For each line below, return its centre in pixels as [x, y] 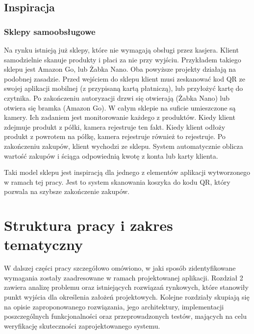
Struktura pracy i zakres [89, 225]
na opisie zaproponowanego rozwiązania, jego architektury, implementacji [114, 306]
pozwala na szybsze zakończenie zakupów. [67, 191]
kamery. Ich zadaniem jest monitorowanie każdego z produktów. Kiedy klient [120, 117]
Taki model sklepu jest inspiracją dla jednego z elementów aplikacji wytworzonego [127, 172]
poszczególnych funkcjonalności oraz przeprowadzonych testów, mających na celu [125, 316]
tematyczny [43, 244]
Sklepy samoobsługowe [50, 31]
